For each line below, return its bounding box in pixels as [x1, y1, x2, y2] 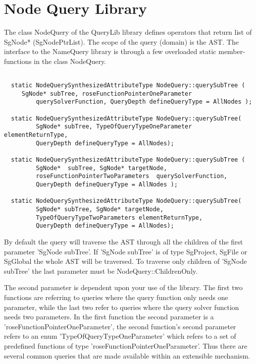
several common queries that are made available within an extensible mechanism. [4, 350, 250, 361]
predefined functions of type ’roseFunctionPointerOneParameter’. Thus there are [4, 340, 248, 351]
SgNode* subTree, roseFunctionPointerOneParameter [21, 90, 192, 97]
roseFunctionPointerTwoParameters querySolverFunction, [36, 173, 228, 180]
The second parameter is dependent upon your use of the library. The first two [4, 282, 243, 293]
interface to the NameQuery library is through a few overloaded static [4, 46, 216, 57]
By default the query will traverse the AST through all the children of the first [4, 236, 243, 246]
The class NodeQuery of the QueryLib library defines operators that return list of [4, 27, 252, 37]
